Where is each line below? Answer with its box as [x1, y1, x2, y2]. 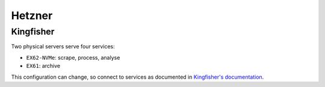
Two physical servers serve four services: [11, 43, 115, 50]
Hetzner [11, 9, 53, 22]
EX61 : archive [26, 63, 61, 70]
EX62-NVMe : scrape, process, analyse [26, 54, 120, 61]
